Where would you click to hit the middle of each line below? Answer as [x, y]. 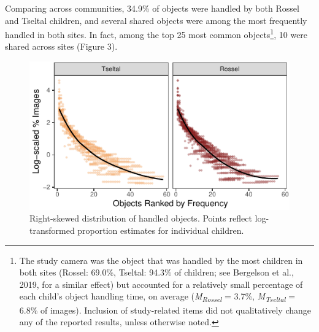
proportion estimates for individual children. [161, 230]
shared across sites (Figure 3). [61, 46]
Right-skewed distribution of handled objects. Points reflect [141, 218]
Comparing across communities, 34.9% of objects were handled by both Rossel [152, 8]
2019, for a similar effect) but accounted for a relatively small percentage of [161, 284]
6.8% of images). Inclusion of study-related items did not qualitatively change [165, 310]
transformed [52, 230]
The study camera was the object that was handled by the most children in [161, 260]
